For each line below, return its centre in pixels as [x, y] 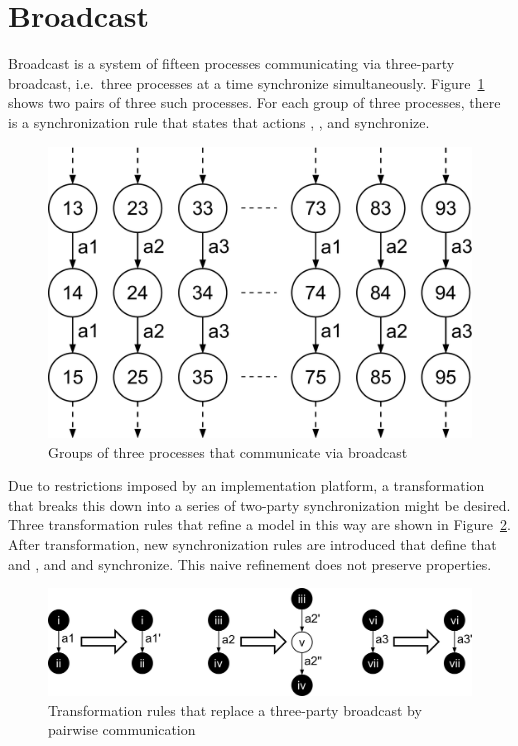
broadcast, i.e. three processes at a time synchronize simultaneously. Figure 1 [246, 82]
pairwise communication [122, 729]
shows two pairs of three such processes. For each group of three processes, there [254, 102]
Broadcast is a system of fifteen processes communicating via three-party [231, 63]
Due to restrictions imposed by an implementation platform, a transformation [246, 485]
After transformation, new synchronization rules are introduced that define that [252, 543]
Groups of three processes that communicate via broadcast [228, 451]
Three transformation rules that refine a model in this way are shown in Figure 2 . [259, 524]
